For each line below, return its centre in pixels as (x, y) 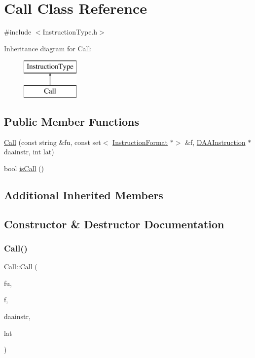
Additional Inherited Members (84, 195)
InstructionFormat (140, 142)
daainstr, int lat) (29, 152)
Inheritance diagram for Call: (48, 48)
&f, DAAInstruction (215, 142)
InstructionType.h (70, 32)
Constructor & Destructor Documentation (114, 224)
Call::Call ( (21, 267)
